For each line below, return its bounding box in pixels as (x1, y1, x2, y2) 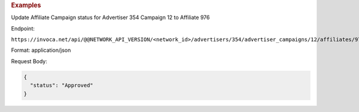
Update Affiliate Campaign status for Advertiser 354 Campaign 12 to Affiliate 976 (11, 14, 210, 21)
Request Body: (11, 57, 47, 65)
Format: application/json (11, 46, 71, 54)
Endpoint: (11, 24, 35, 32)
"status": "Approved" (30, 82, 94, 89)
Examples (11, 1, 41, 9)
